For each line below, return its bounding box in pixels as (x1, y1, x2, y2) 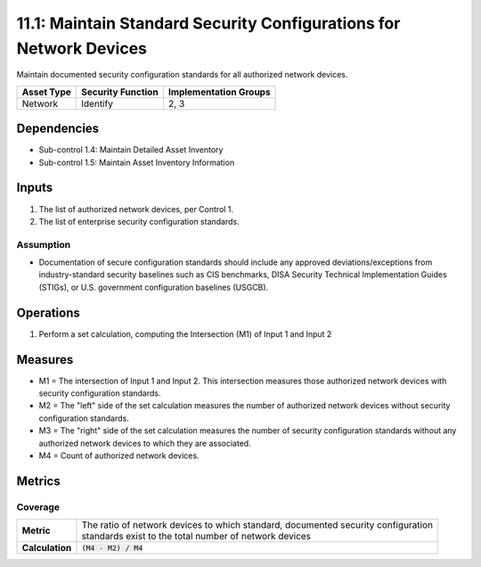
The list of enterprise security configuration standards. (38, 216, 240, 226)
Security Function (81, 86, 159, 98)
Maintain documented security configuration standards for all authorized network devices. (16, 70, 348, 80)
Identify (81, 97, 113, 110)
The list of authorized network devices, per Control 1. (38, 203, 234, 214)
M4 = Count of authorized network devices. (38, 450, 200, 461)
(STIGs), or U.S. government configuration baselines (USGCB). (38, 282, 269, 292)
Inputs (16, 180, 53, 195)
